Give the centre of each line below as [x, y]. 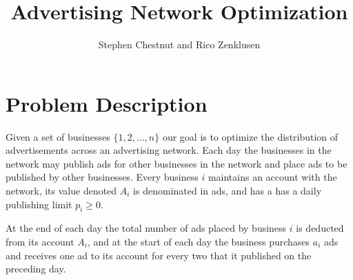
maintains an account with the [272, 177]
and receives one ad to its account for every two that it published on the [159, 255]
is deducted [320, 228]
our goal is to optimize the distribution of [250, 136]
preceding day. [36, 269]
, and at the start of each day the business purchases [199, 242]
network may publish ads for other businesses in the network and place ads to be [176, 163]
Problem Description [107, 103]
